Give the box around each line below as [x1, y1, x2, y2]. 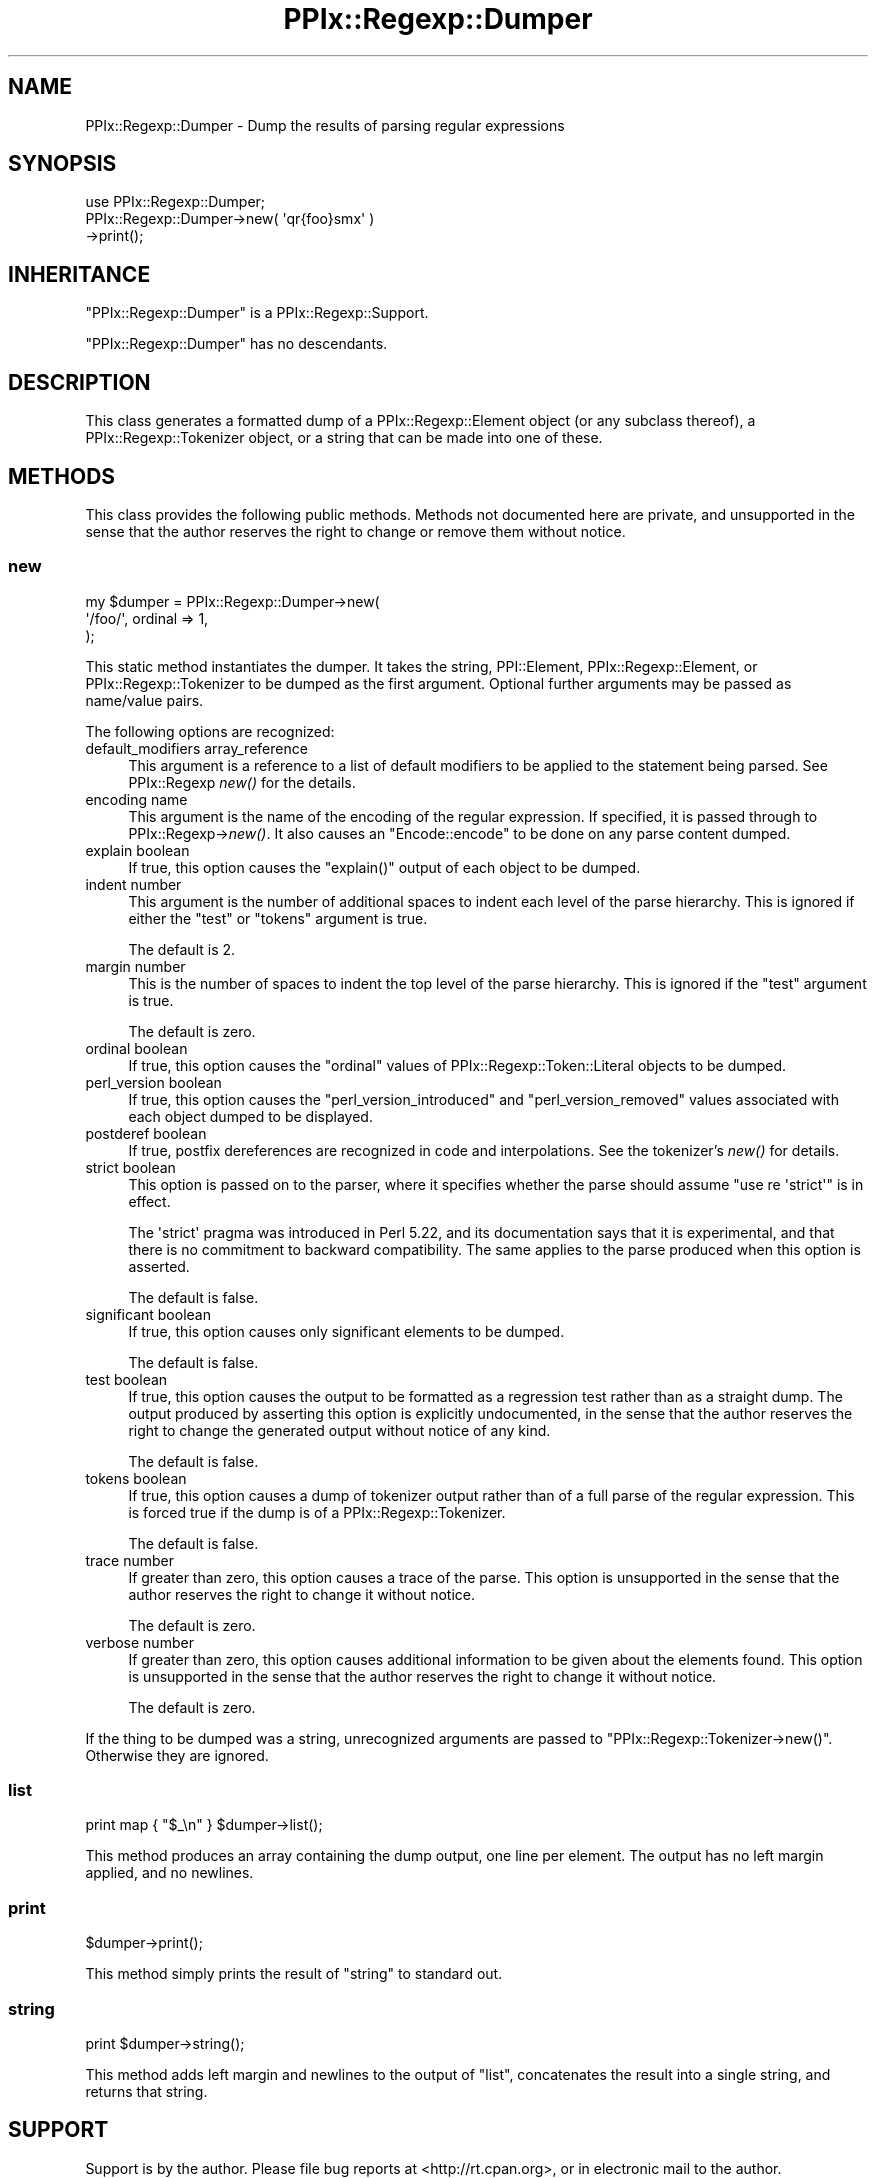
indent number [85, 875, 182, 893]
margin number [85, 957, 186, 975]
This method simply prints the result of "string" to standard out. [85, 1965, 503, 1983]
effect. [128, 1192, 171, 1210]
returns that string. [85, 2082, 208, 2100]
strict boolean [85, 1158, 176, 1176]
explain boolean [85, 841, 190, 859]
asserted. [128, 1257, 190, 1275]
